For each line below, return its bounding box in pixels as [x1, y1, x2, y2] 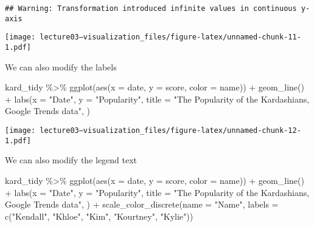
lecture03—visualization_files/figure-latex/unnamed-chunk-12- [40, 126, 301, 135]
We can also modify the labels [5, 60, 117, 73]
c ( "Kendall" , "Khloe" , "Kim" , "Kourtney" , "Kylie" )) [5, 209, 194, 222]
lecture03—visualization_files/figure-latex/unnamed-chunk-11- [40, 33, 301, 42]
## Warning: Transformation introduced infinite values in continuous [5, 4, 297, 13]
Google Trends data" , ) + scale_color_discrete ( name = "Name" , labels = [5, 198, 279, 211]
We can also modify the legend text [5, 154, 138, 166]
